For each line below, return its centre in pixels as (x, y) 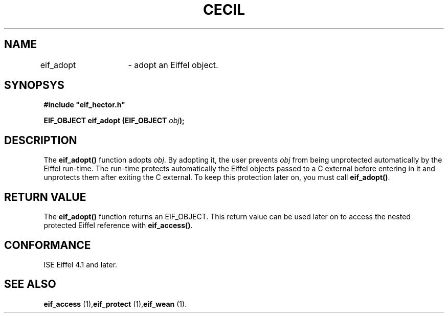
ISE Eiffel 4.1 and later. (81, 264)
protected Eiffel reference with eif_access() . (118, 225)
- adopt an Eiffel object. (173, 65)
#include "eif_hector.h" (84, 105)
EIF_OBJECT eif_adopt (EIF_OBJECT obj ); (114, 121)
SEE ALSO (30, 284)
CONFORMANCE (48, 245)
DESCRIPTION (41, 140)
